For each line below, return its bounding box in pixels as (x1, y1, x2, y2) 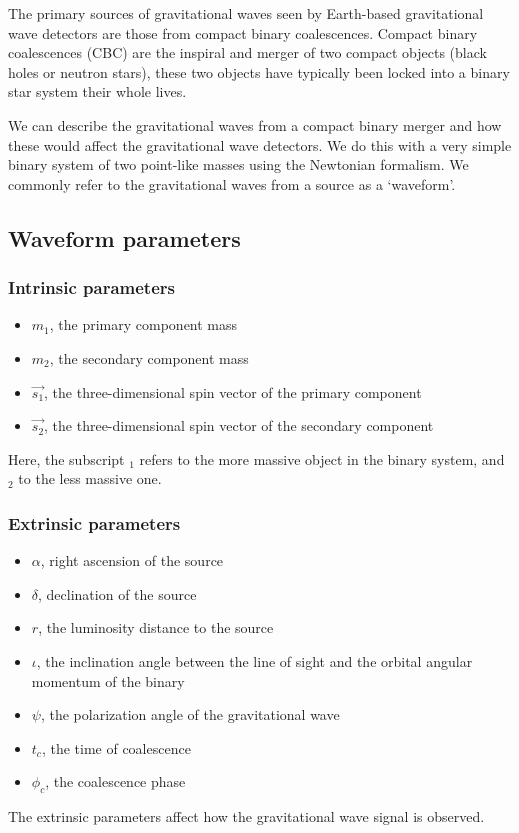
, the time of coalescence (41, 737, 191, 758)
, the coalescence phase (45, 771, 186, 792)
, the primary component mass (49, 314, 238, 335)
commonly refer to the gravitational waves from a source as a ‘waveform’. (8, 173, 456, 194)
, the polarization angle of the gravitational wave (40, 704, 340, 725)
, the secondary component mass (49, 347, 249, 368)
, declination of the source (38, 583, 197, 604)
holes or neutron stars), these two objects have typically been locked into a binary (8, 61, 510, 82)
